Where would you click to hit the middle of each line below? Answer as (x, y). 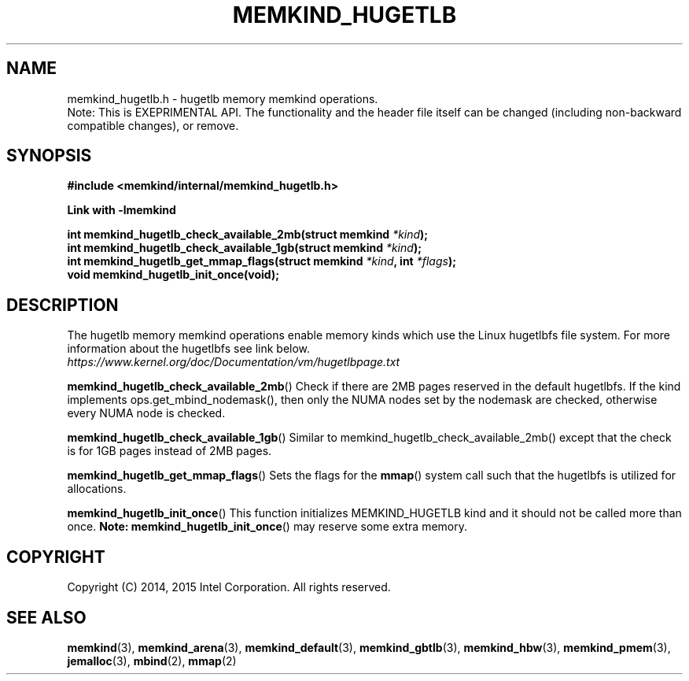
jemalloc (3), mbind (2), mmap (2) (152, 661)
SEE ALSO (46, 617)
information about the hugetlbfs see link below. (189, 349)
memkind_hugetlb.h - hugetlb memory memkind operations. (223, 98)
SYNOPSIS (49, 156)
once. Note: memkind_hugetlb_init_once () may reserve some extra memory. (267, 527)
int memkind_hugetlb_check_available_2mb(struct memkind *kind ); (248, 235)
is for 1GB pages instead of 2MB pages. (169, 451)
